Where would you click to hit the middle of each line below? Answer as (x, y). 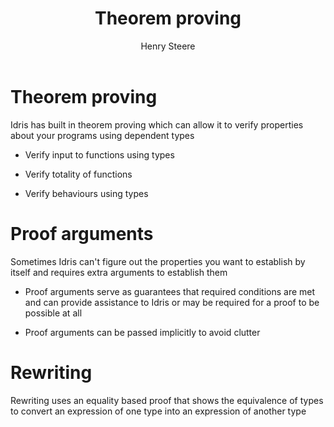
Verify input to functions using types (99, 154)
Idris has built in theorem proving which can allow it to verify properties (157, 124)
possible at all (53, 313)
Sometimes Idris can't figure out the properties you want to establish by (158, 261)
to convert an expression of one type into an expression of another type (158, 411)
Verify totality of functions (78, 174)
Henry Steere (168, 46)
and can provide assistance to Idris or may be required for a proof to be (172, 302)
